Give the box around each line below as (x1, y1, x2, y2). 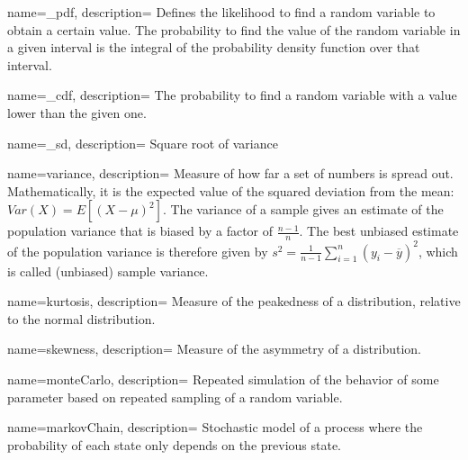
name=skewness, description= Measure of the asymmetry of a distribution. (7, 339, 421, 358)
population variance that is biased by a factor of (7, 221, 274, 240)
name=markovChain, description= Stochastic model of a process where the (7, 418, 423, 437)
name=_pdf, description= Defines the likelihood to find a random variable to (7, 3, 436, 21)
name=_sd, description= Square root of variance (7, 133, 278, 152)
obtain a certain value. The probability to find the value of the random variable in (7, 20, 461, 39)
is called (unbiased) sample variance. (7, 261, 209, 280)
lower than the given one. (7, 103, 147, 122)
